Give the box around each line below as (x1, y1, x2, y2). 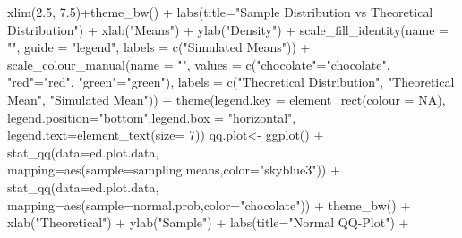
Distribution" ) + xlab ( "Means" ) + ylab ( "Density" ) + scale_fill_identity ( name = (7, 20, 449, 38)
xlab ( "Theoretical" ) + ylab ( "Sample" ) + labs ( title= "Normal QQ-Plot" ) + (7, 213, 409, 232)
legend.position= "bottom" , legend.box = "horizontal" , (7, 107, 296, 126)
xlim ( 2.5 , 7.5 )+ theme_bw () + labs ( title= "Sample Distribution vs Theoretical (7, 3, 433, 21)
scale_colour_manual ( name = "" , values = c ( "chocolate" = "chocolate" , (7, 55, 390, 73)
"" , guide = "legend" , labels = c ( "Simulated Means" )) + (7, 38, 311, 56)
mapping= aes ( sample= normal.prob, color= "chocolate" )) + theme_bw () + (7, 195, 411, 214)
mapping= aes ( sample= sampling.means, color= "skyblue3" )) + (7, 160, 340, 179)
